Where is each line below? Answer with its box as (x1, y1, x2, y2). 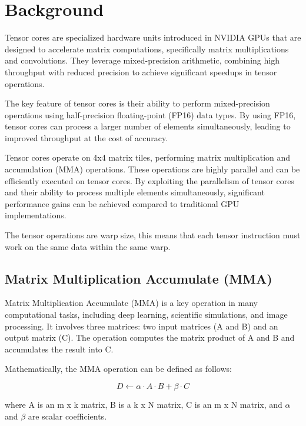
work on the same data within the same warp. (5, 240, 171, 252)
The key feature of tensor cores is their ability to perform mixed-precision (5, 97, 270, 109)
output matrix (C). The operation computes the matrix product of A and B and (5, 331, 295, 344)
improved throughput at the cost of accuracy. (5, 131, 168, 144)
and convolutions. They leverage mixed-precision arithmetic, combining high (5, 54, 280, 66)
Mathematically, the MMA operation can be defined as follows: (5, 362, 232, 375)
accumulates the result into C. (5, 342, 114, 355)
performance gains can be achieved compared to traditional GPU (5, 197, 240, 209)
